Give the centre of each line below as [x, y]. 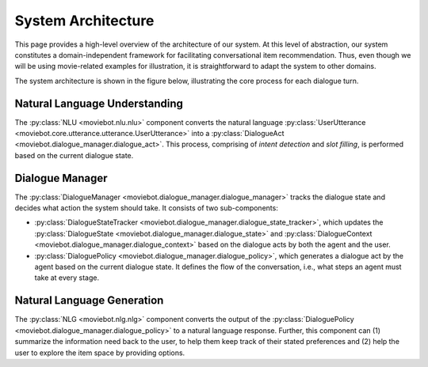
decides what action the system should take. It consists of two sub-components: [147, 208]
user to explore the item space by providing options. [100, 353]
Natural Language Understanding [99, 103]
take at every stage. [67, 278]
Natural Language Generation [89, 301]
